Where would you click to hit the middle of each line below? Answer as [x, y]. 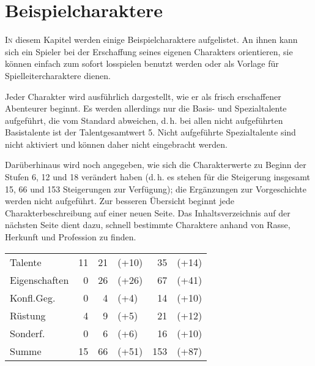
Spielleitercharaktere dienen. [58, 75]
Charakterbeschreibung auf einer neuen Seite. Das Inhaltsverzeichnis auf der [148, 212]
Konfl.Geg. [33, 297]
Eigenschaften [39, 280]
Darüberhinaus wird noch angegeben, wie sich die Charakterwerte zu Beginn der [156, 165]
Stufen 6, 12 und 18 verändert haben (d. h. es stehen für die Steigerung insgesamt [158, 177]
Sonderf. [28, 333]
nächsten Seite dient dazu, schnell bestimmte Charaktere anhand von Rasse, [148, 225]
